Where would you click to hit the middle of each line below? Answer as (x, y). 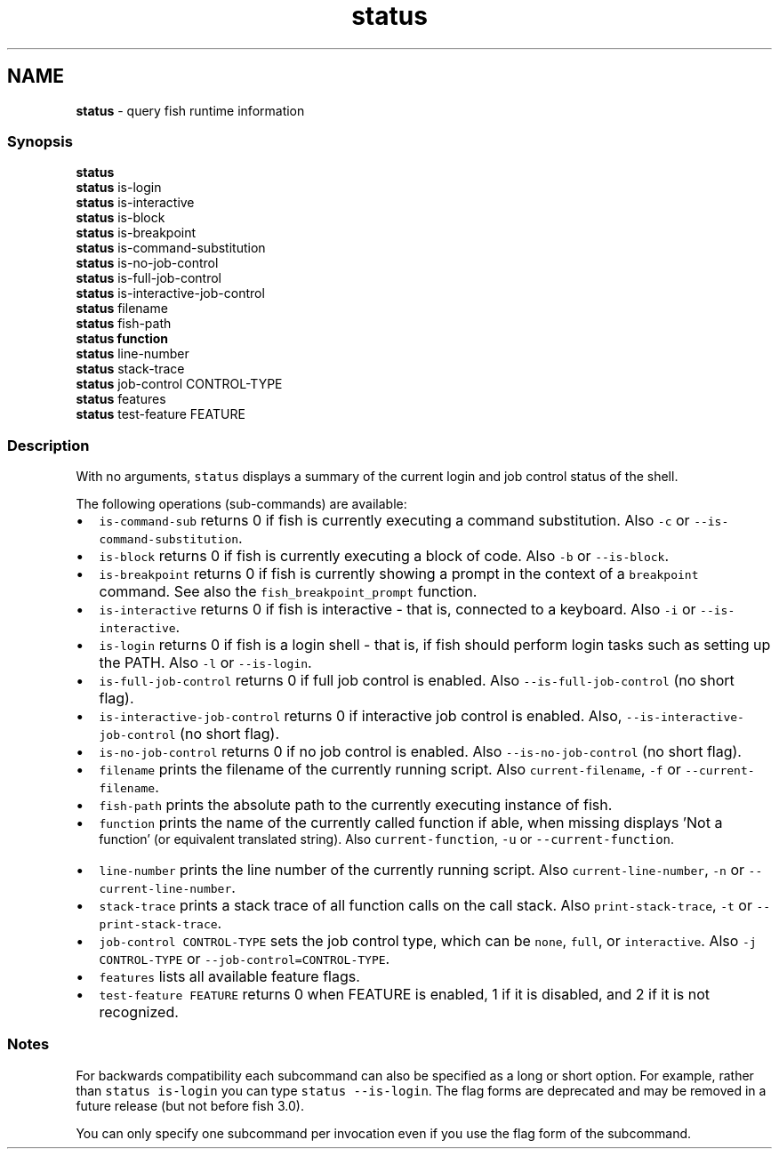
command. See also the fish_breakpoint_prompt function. (288, 592)
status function (122, 339)
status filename (122, 309)
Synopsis (40, 141)
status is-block (120, 218)
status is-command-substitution (171, 248)
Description (48, 445)
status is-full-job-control (149, 278)
